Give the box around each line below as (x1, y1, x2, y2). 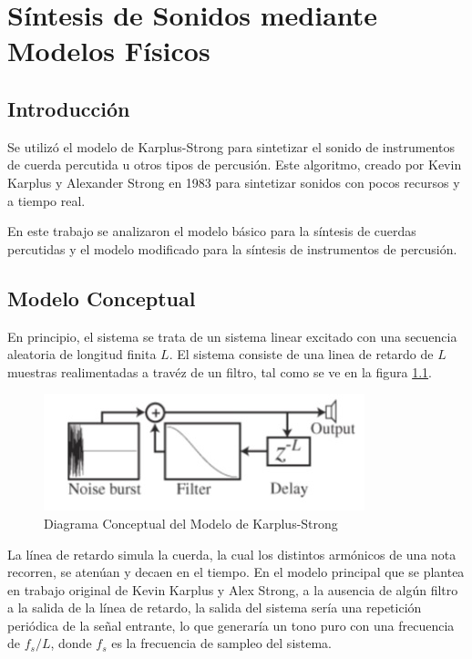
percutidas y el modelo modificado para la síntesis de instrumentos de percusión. (7, 239, 457, 258)
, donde (50, 633, 92, 653)
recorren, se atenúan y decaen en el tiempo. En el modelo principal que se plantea (7, 562, 465, 582)
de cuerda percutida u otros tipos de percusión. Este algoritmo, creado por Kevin (7, 155, 462, 174)
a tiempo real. (7, 190, 86, 210)
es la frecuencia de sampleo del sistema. (111, 633, 333, 653)
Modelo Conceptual (7, 283, 196, 312)
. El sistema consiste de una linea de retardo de (169, 345, 434, 364)
